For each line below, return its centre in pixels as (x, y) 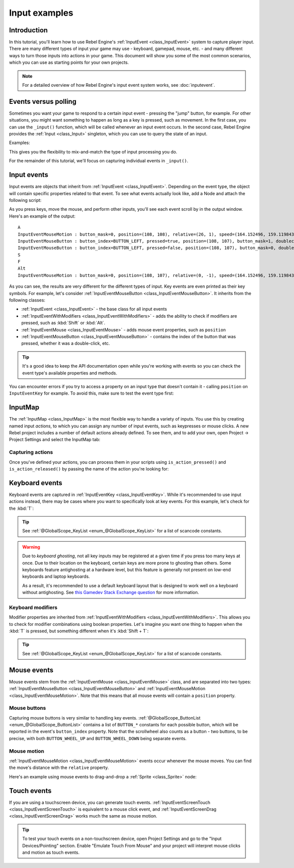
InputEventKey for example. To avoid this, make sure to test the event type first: (91, 393)
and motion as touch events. (51, 852)
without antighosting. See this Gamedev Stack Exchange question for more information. (111, 593)
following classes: (27, 300)
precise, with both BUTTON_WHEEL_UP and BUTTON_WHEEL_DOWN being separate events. (98, 738)
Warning (31, 547)
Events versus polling (43, 101)
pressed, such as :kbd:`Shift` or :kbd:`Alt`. (63, 323)
